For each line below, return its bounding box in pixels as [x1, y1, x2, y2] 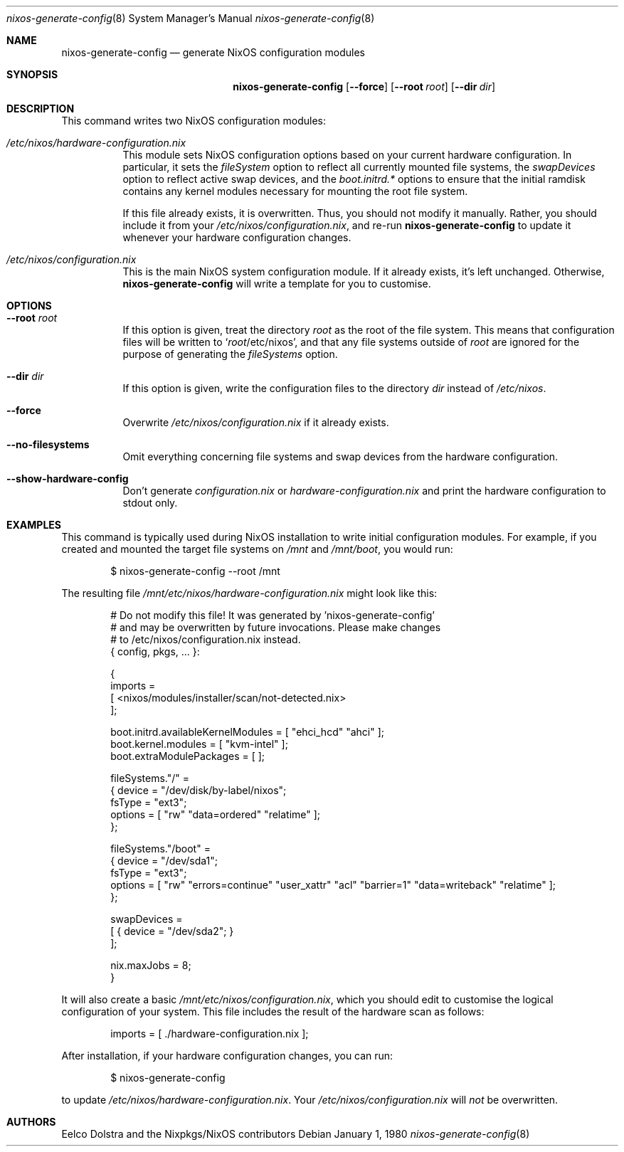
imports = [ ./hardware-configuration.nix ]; [110, 1027, 309, 1040]
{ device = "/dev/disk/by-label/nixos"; [110, 784, 287, 796]
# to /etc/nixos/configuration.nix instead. [110, 633, 301, 645]
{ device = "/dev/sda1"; [110, 855, 218, 867]
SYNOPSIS [6, 68, 58, 80]
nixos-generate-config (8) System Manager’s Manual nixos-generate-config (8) [6, 12, 375, 24]
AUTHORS [6, 1116, 56, 1128]
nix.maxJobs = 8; [110, 959, 191, 971]
